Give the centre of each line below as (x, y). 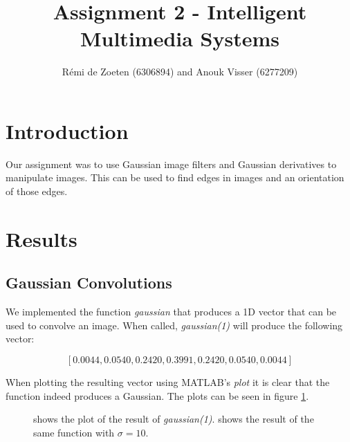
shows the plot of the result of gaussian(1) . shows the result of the (174, 419)
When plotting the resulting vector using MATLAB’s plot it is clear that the (168, 381)
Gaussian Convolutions (89, 283)
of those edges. (37, 191)
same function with (74, 432)
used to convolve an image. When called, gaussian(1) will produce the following (174, 325)
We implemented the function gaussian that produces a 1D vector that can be (171, 312)
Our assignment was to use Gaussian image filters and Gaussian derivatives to (171, 164)
